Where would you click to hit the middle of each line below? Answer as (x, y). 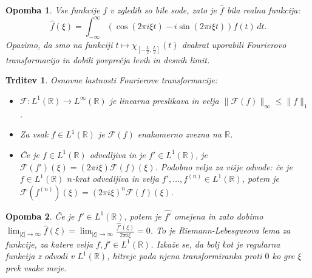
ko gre (283, 256)
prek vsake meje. (36, 267)
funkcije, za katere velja (49, 244)
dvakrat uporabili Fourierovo (234, 44)
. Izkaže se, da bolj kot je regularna (215, 244)
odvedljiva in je (117, 154)
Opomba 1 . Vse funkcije (53, 10)
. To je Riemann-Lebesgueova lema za (220, 230)
